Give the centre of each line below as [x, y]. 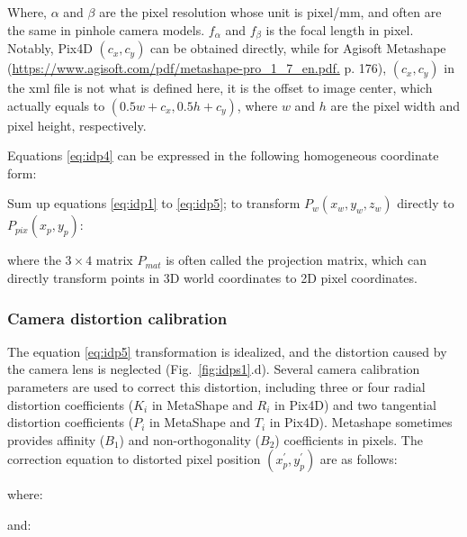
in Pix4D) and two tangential [355, 404]
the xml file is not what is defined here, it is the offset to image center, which [220, 88]
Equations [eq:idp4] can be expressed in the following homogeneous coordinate [223, 155]
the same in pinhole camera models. [106, 29]
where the [34, 260]
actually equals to [56, 105]
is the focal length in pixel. [340, 29]
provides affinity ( [56, 439]
